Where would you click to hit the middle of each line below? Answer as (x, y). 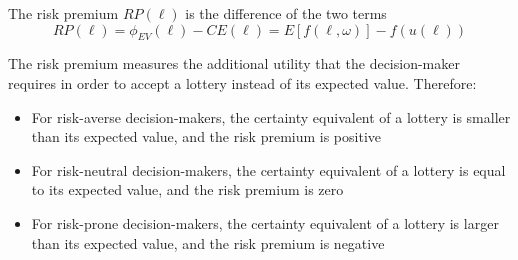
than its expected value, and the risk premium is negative (208, 242)
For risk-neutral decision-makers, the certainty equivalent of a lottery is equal (268, 169)
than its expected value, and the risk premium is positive (206, 136)
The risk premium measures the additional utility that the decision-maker (234, 63)
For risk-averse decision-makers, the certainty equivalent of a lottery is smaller (271, 116)
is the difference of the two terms (286, 13)
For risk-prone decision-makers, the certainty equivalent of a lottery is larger (265, 222)
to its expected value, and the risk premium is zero (187, 189)
